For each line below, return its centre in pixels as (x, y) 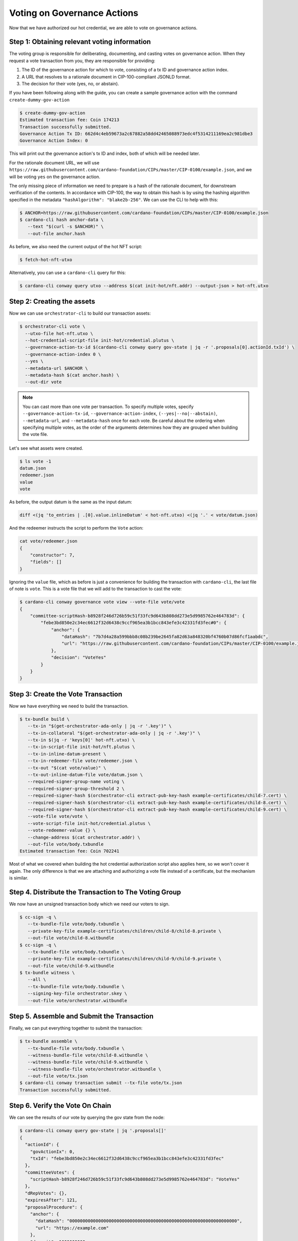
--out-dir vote (43, 382)
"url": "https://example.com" (72, 1228)
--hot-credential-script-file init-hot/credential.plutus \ (100, 341)
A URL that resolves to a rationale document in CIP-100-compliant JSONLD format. (106, 76)
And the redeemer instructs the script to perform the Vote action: (76, 528)
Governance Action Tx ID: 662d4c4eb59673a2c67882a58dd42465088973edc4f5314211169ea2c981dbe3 (136, 134)
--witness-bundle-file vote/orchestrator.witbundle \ (94, 1069)
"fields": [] (46, 562)
